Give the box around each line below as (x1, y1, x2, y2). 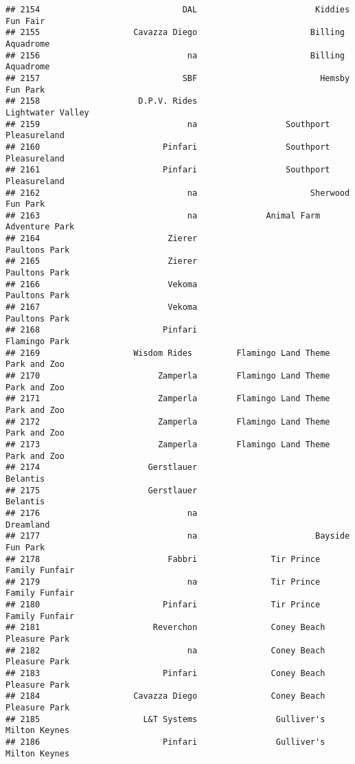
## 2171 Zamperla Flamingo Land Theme (5, 394, 330, 404)
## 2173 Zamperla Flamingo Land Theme (5, 439, 330, 449)
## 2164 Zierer (5, 234, 198, 244)
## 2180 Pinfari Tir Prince (5, 600, 321, 610)
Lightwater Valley (5, 107, 89, 117)
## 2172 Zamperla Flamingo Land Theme (5, 416, 330, 427)
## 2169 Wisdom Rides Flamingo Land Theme (5, 348, 330, 358)
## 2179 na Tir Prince (5, 576, 321, 587)
